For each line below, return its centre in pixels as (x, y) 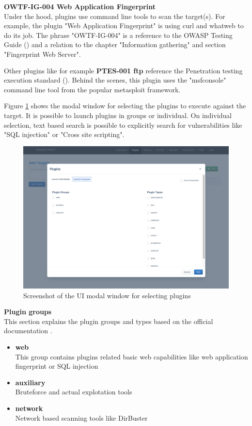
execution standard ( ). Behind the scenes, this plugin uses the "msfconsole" (115, 80)
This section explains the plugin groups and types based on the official (109, 321)
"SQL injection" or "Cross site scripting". (64, 134)
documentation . (28, 331)
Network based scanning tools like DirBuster (81, 417)
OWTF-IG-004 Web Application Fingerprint (80, 6)
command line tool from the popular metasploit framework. (92, 89)
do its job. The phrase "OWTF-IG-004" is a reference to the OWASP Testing (118, 35)
